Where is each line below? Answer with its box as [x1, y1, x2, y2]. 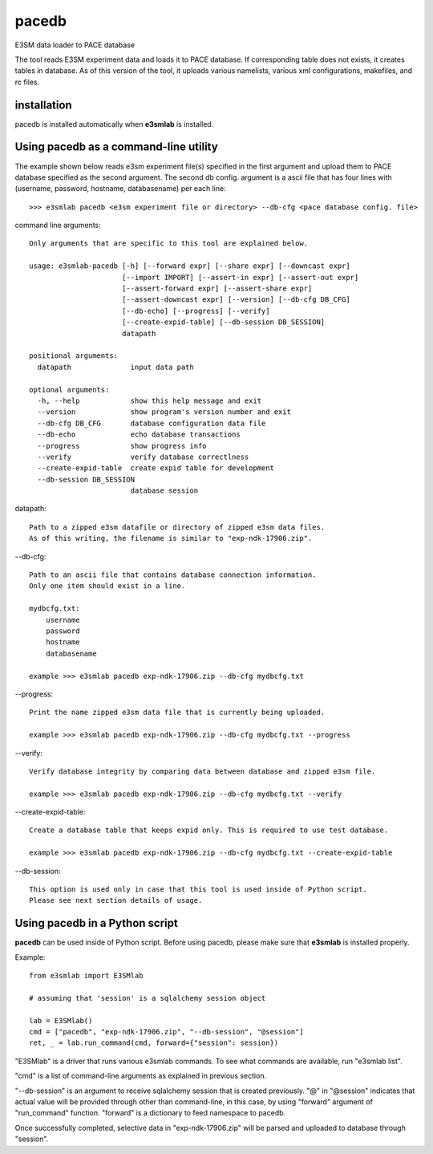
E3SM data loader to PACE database [14, 40, 136, 50]
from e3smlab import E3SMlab [29, 971, 144, 981]
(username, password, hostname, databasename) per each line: [14, 184, 226, 193]
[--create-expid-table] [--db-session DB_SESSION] [121, 318, 326, 327]
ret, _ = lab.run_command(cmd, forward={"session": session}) [29, 1038, 279, 1047]
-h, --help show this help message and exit [37, 396, 262, 405]
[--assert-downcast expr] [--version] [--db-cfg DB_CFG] [121, 295, 350, 304]
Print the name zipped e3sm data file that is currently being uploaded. [29, 708, 326, 717]
